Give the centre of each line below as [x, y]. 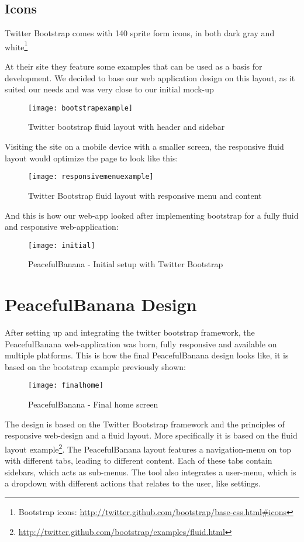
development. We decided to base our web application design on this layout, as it [150, 77]
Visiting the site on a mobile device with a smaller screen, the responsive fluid [144, 146]
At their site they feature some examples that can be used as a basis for [134, 66]
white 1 [16, 46]
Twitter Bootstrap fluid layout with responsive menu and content [145, 195]
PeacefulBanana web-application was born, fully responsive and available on [141, 344]
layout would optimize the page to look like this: [91, 158]
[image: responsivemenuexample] [91, 177]
